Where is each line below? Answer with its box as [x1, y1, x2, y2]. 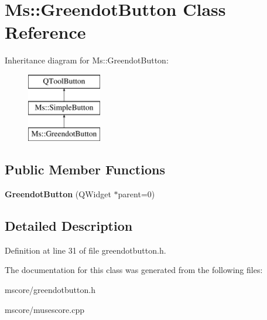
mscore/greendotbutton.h [5, 284, 95, 296]
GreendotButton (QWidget [5, 188, 111, 200]
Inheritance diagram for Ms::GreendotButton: [5, 54, 169, 66]
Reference [5, 20, 86, 44]
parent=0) [118, 188, 155, 200]
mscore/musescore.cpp [5, 303, 84, 315]
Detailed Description [5, 217, 133, 235]
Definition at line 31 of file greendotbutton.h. [5, 244, 166, 256]
